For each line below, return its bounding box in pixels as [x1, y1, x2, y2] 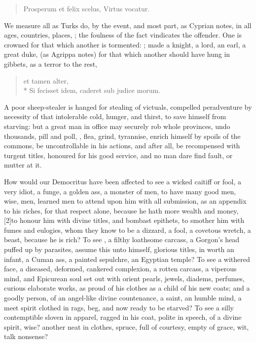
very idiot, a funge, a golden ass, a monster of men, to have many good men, [4, 186, 236, 196]
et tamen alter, [23, 75, 69, 86]
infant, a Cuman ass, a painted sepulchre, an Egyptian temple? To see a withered [4, 254, 250, 264]
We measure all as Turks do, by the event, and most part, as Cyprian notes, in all [4, 20, 252, 30]
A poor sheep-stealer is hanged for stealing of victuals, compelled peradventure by [4, 101, 252, 112]
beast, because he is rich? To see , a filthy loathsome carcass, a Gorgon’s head [4, 234, 240, 245]
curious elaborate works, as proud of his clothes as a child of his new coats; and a [4, 283, 250, 293]
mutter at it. [4, 160, 42, 170]
